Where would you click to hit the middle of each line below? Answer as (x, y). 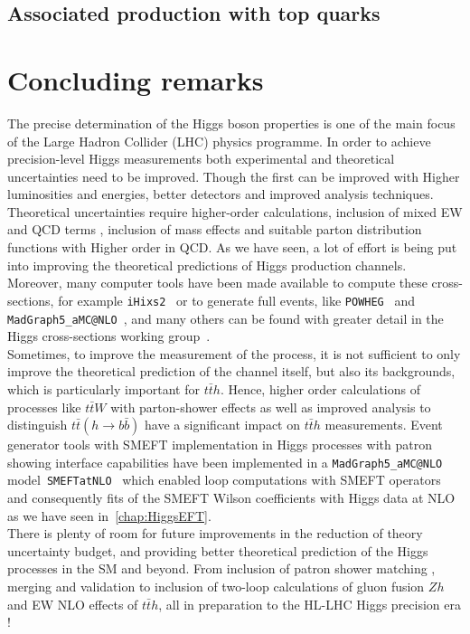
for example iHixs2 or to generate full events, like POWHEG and (237, 300)
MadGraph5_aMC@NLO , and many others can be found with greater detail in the (226, 318)
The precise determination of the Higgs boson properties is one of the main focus (231, 123)
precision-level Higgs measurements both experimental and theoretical (201, 159)
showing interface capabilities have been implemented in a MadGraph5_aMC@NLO (225, 462)
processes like (44, 407)
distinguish (38, 425)
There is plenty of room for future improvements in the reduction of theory (215, 533)
